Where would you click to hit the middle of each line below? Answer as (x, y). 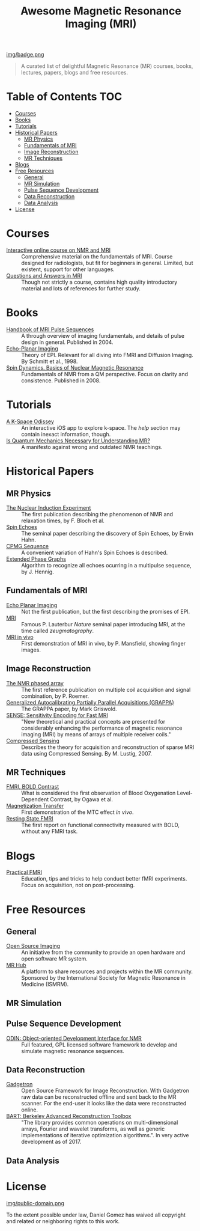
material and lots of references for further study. (81, 289)
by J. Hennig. (38, 572)
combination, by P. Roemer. (55, 696)
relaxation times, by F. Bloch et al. (63, 521)
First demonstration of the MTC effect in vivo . (77, 812)
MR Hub (16, 965)
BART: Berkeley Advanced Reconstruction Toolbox (69, 1116)
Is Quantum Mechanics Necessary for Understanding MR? (78, 441)
